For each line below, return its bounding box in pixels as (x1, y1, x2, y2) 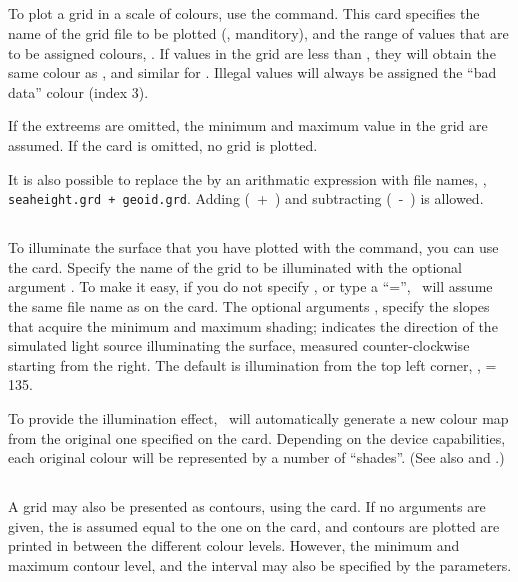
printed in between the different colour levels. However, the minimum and (8, 535, 460, 556)
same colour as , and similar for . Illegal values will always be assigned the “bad (8, 62, 497, 83)
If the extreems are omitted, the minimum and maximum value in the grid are (8, 115, 488, 136)
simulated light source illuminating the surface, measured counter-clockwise (8, 335, 470, 356)
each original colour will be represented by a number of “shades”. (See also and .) (8, 447, 505, 468)
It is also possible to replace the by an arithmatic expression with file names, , (8, 168, 487, 189)
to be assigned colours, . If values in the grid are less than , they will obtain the (8, 42, 496, 63)
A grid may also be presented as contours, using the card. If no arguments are (8, 496, 486, 517)
